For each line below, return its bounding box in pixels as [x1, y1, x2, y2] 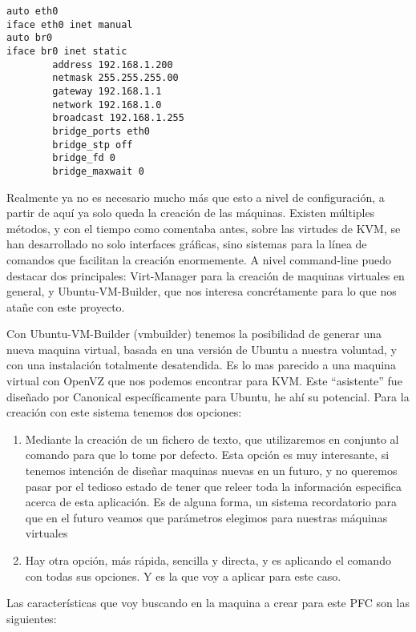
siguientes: [6, 610, 57, 626]
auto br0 [6, 32, 53, 44]
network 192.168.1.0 [52, 99, 162, 111]
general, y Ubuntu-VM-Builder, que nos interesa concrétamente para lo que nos [6, 283, 397, 300]
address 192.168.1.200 [52, 58, 173, 70]
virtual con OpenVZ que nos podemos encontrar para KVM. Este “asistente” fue [6, 372, 402, 389]
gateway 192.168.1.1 [52, 85, 162, 97]
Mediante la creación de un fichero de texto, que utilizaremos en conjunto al [25, 430, 399, 447]
